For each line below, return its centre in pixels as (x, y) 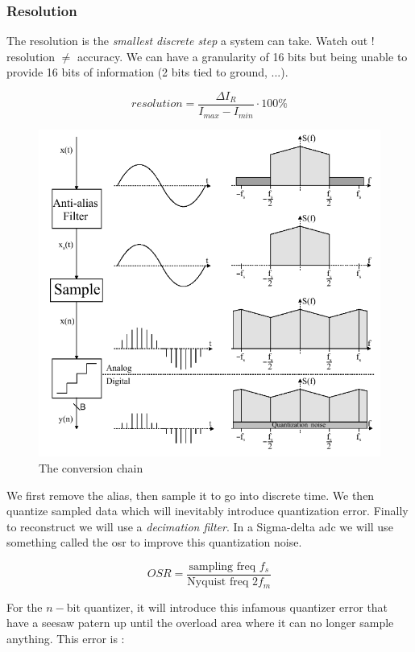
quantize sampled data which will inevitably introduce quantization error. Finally (207, 511)
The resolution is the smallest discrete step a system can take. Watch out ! (191, 41)
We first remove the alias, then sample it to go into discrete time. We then (191, 495)
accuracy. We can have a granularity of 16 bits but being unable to (243, 56)
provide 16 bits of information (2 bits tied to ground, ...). (147, 72)
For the (25, 607)
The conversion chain (91, 468)
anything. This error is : (66, 638)
